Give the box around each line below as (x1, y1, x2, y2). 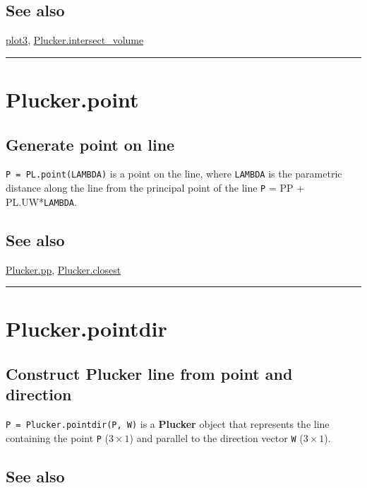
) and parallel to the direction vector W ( (129, 430, 303, 445)
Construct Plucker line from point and (6, 362, 293, 384)
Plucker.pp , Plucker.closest (6, 262, 121, 277)
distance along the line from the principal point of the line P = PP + (6, 180, 305, 195)
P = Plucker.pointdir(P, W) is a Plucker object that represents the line (6, 417, 330, 431)
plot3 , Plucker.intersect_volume (6, 33, 144, 47)
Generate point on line (6, 133, 175, 155)
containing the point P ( (6, 430, 109, 445)
